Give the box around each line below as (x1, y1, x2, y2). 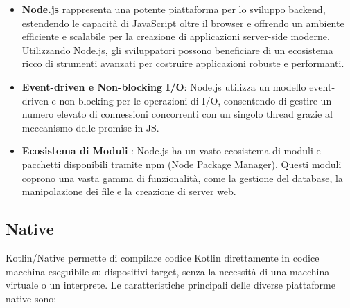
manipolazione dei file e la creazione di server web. (21, 184, 236, 199)
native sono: (6, 291, 57, 305)
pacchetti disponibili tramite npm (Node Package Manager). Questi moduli (21, 156, 342, 171)
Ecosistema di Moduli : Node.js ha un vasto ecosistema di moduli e (21, 143, 321, 158)
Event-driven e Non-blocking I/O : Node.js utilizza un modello (21, 79, 306, 93)
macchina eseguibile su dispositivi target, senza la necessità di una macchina (6, 264, 330, 278)
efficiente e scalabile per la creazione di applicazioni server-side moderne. (21, 29, 330, 44)
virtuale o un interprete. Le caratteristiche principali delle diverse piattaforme (6, 278, 335, 292)
